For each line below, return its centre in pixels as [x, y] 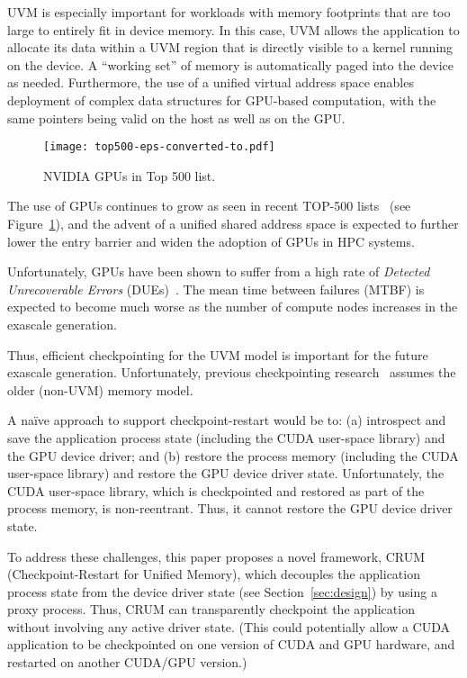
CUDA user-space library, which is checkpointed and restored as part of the [216, 490]
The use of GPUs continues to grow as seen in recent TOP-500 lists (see [209, 206]
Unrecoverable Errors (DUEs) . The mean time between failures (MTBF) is [216, 289]
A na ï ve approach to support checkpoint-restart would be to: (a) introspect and [227, 420]
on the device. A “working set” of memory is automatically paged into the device [231, 64]
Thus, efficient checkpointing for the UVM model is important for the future [218, 354]
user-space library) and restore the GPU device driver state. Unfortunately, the [226, 473]
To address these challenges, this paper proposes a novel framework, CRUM [216, 556]
